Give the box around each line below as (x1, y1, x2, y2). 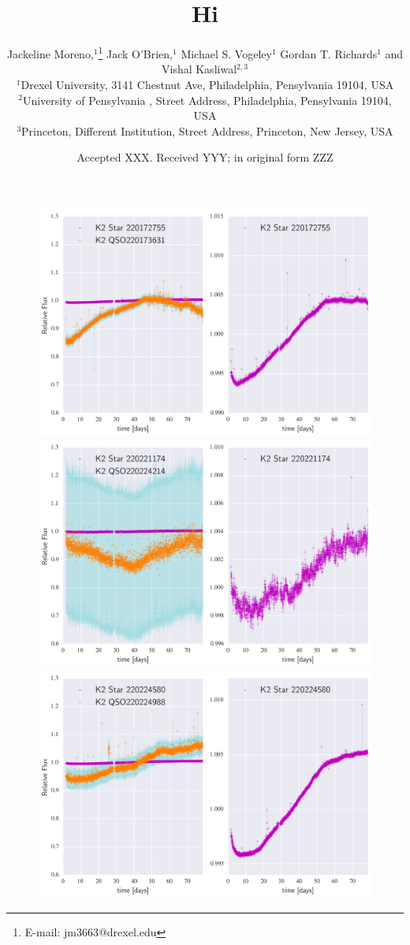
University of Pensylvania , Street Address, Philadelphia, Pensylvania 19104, (22, 91, 392, 108)
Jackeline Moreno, (6, 45, 94, 61)
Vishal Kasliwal (161, 61, 237, 77)
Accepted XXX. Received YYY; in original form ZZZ (76, 149, 334, 166)
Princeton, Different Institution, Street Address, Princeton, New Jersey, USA (21, 122, 393, 139)
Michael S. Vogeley (181, 45, 272, 61)
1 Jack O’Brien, (98, 43, 173, 61)
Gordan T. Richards (280, 45, 378, 61)
